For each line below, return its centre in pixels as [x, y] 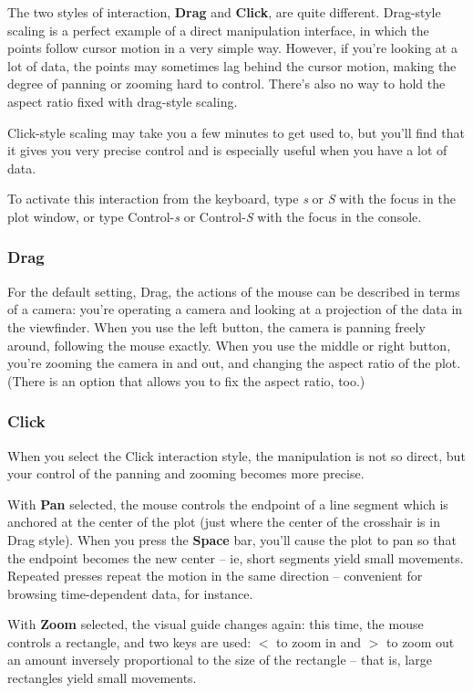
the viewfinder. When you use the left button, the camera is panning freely [216, 326]
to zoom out [421, 641]
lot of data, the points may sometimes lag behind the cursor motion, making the [232, 65]
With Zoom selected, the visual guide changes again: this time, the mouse [216, 624]
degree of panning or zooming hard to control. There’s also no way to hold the [226, 84]
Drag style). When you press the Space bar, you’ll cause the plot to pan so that [232, 539]
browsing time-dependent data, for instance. [130, 593]
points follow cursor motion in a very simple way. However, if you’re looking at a [232, 48]
